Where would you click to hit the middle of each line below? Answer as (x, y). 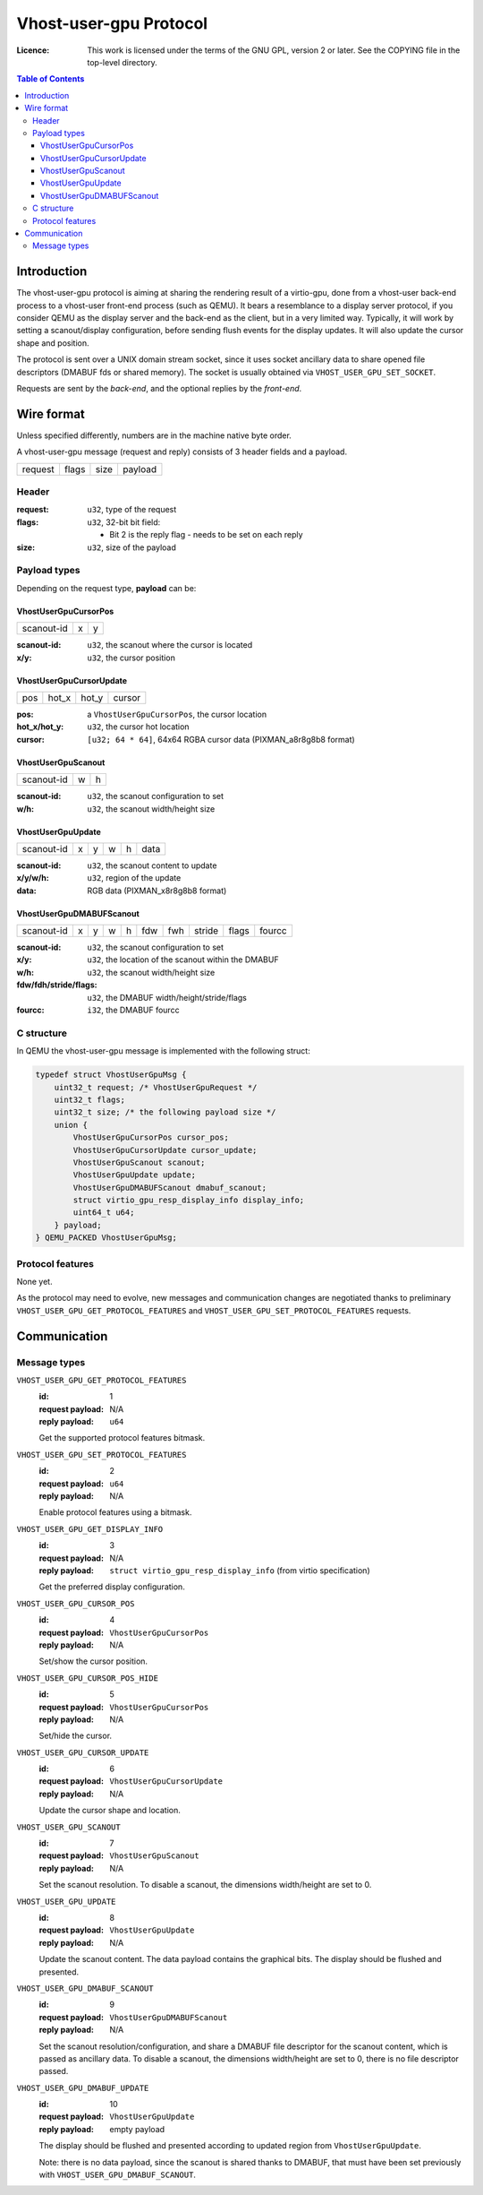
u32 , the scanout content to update (152, 865)
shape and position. (53, 343)
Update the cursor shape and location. (110, 1811)
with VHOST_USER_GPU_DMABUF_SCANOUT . (118, 2175)
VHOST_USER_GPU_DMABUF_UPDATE (83, 2088)
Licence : (33, 50)
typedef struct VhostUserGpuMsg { (111, 1075)
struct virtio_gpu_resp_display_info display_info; (189, 1200)
